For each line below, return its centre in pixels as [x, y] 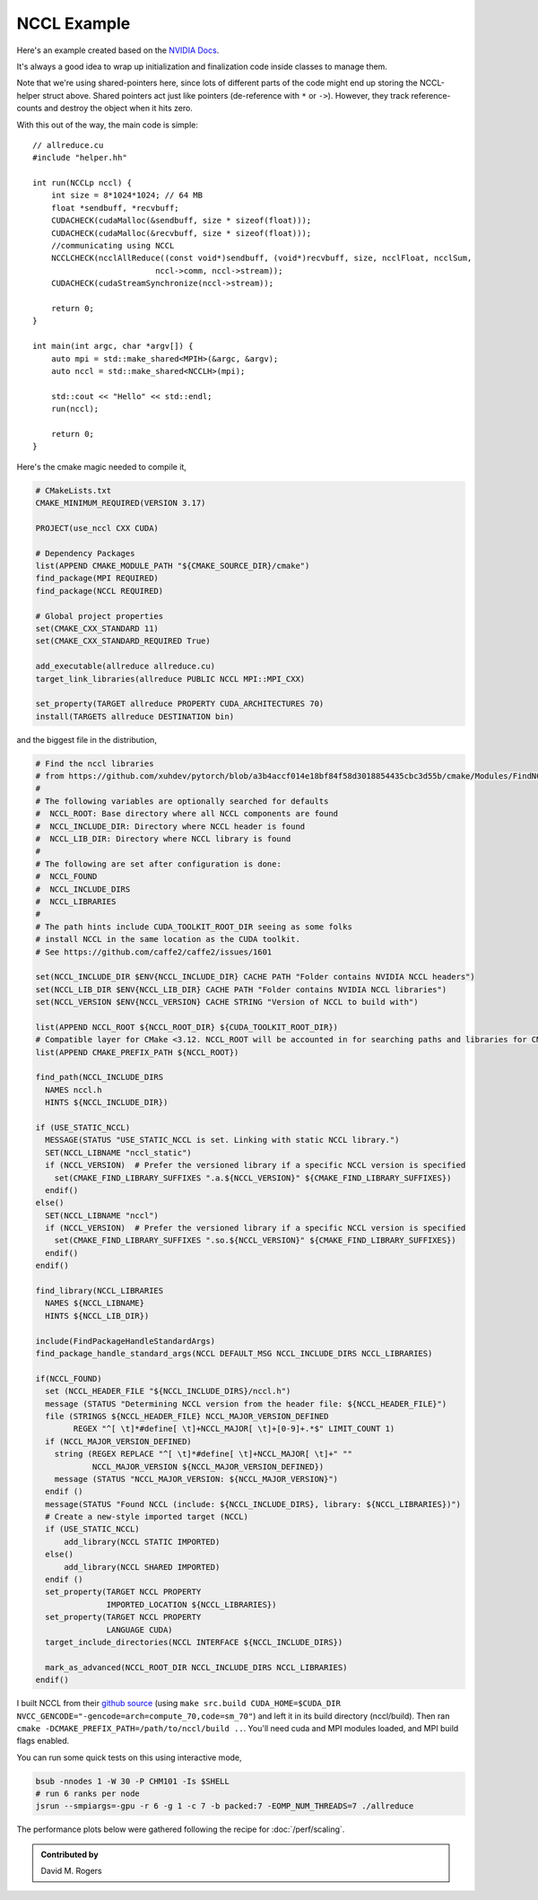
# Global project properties [100, 616]
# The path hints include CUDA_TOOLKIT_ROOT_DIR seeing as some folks [194, 927]
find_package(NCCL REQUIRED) [100, 591]
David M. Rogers [71, 1871]
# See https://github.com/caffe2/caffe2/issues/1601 [154, 952]
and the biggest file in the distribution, [87, 739]
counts [29, 109]
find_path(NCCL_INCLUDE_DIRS [100, 1077]
